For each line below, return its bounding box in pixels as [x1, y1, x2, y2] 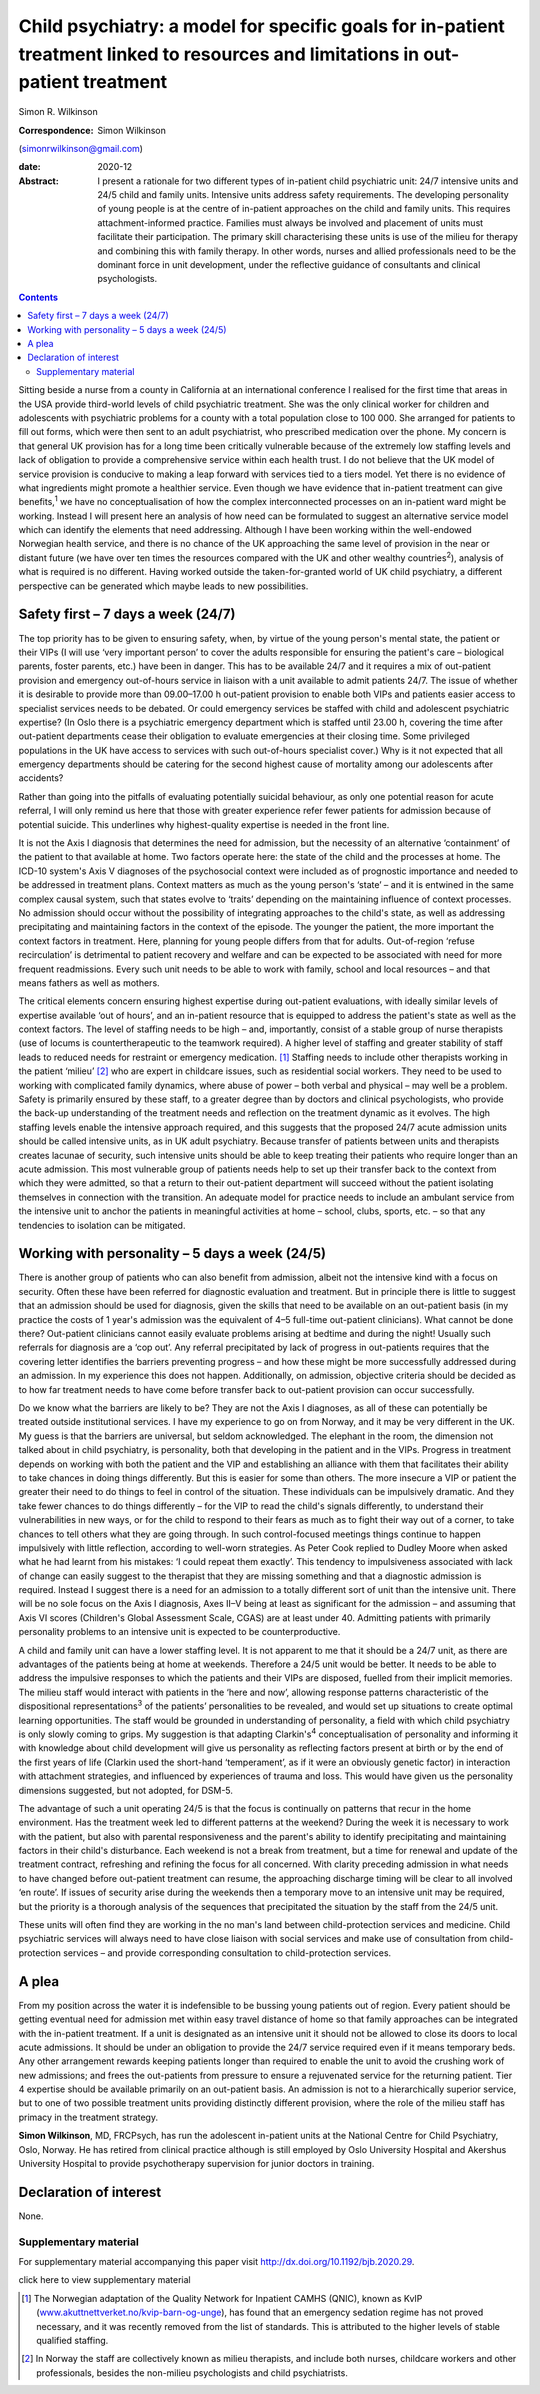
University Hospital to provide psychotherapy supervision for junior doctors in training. [18, 2158, 375, 2170]
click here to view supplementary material [18, 2274, 191, 2286]
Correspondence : [18, 124, 94, 136]
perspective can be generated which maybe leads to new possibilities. [18, 580, 309, 592]
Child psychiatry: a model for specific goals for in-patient [18, 15, 505, 37]
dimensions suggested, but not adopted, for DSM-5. [18, 1784, 234, 1796]
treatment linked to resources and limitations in [18, 43, 420, 65]
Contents [18, 291, 59, 303]
